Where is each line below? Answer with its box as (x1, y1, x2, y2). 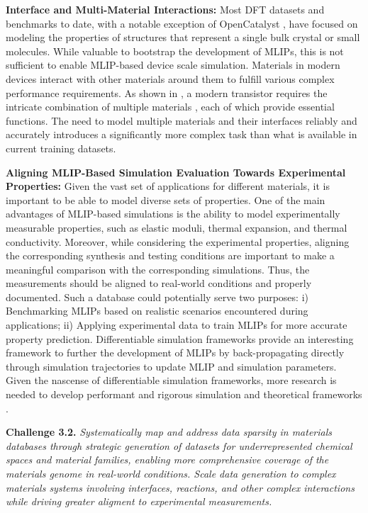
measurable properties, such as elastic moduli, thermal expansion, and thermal (6, 220, 347, 235)
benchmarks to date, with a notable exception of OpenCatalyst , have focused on (6, 16, 358, 30)
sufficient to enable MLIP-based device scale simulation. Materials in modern (6, 57, 340, 72)
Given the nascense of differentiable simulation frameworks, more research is (6, 373, 337, 388)
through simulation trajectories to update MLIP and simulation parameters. (6, 359, 337, 373)
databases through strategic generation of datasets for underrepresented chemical (6, 438, 352, 453)
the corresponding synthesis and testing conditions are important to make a (6, 248, 335, 263)
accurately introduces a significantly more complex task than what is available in (6, 127, 357, 142)
